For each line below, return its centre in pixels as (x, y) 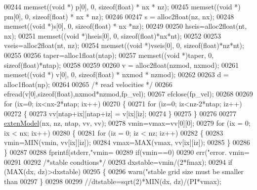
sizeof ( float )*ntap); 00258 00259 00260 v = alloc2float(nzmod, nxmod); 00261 (121, 65)
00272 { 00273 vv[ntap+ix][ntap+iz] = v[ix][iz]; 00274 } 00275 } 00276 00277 (120, 113)
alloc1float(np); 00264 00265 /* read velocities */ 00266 (88, 84)
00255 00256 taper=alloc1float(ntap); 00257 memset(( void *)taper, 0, (109, 55)
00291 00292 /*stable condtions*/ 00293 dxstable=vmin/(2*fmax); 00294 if (118, 162)
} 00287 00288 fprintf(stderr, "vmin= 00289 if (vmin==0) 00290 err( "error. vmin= (127, 152)
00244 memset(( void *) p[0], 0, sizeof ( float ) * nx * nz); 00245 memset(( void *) (122, 6)
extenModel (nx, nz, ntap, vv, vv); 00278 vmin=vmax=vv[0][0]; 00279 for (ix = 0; (127, 123)
